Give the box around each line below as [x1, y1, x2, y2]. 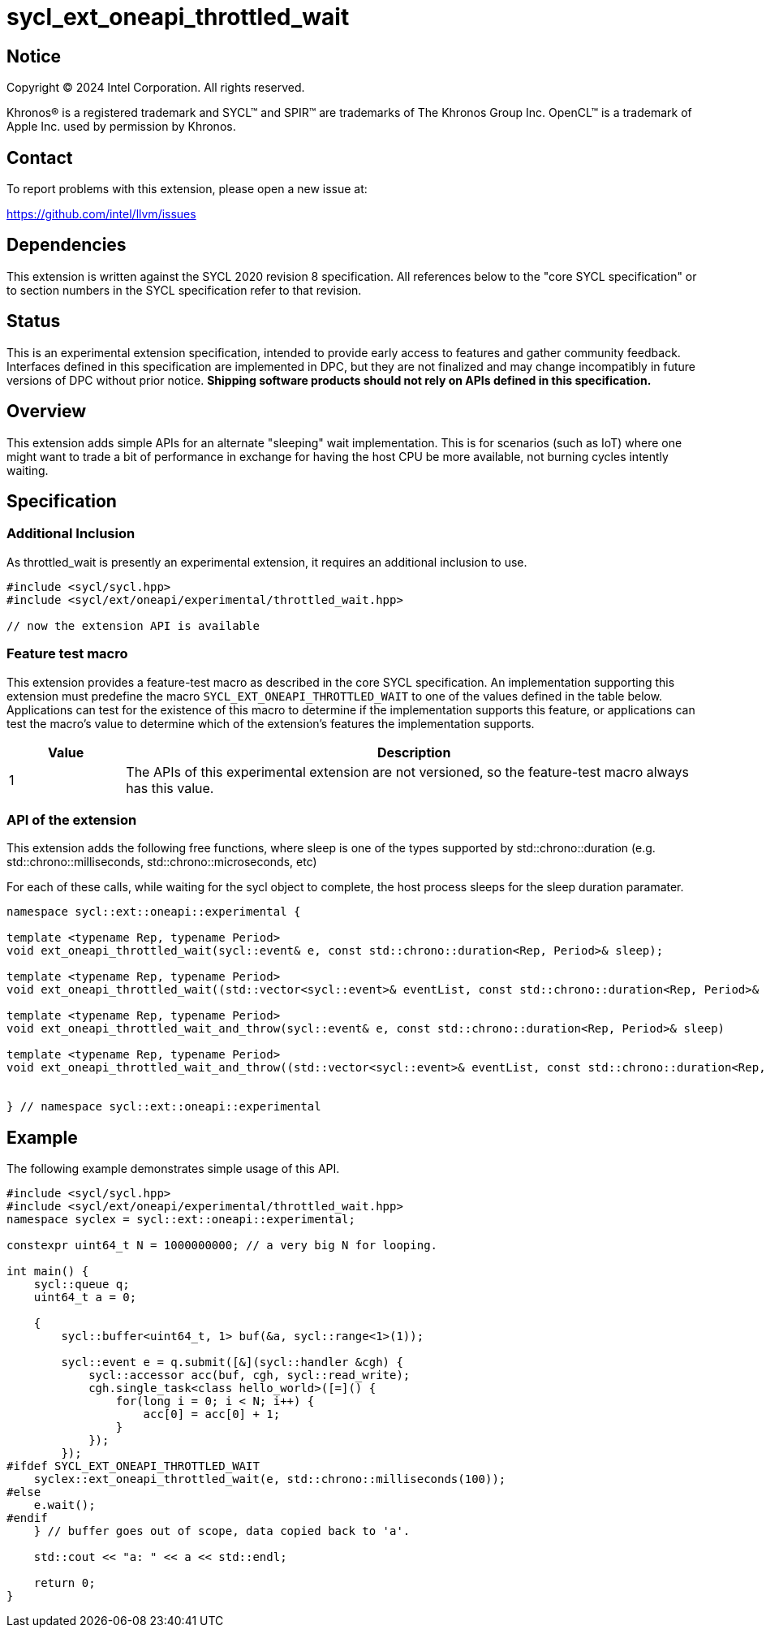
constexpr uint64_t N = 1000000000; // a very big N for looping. [6, 1239, 438, 1252]
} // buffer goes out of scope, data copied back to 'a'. [33, 1524, 411, 1538]
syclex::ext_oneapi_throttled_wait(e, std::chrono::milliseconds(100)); [33, 1472, 506, 1486]
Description [377, 744, 451, 761]
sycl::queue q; [33, 1278, 130, 1291]
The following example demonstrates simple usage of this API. [6, 1162, 340, 1176]
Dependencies [6, 235, 127, 256]
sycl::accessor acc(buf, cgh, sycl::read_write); [88, 1369, 411, 1382]
